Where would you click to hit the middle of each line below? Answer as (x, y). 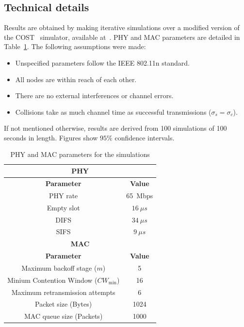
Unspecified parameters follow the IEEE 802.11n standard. (102, 62)
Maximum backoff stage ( (59, 267)
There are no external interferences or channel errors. (94, 95)
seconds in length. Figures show (51, 137)
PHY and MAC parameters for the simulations (80, 154)
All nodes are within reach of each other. (76, 79)
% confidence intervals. (141, 137)
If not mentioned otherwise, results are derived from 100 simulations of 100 (115, 128)
